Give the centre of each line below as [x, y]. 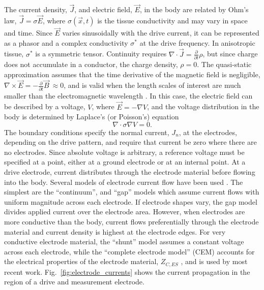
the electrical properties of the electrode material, [81, 261]
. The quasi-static [224, 64]
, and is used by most [214, 261]
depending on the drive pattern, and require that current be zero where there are [130, 142]
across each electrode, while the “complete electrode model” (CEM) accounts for [129, 251]
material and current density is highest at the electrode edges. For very [115, 231]
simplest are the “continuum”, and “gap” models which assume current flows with [132, 192]
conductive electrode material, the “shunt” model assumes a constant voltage [124, 241]
